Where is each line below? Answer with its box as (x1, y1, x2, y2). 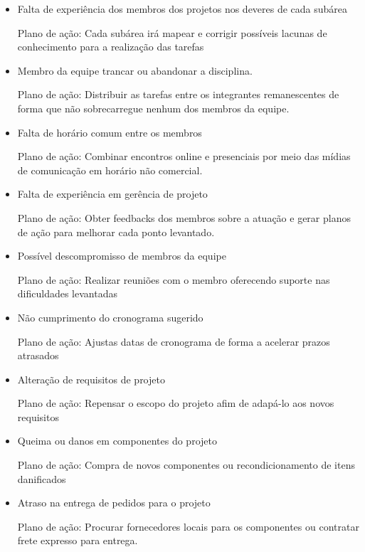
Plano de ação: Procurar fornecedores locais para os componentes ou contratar (17, 519, 359, 534)
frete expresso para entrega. (17, 533, 138, 548)
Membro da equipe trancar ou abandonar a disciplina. (17, 63, 253, 78)
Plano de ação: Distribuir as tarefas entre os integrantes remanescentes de (17, 87, 339, 102)
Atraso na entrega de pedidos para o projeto (17, 495, 211, 510)
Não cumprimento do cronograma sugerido (17, 309, 203, 324)
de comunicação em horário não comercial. (17, 162, 203, 177)
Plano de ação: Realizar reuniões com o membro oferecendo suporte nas (17, 272, 330, 287)
